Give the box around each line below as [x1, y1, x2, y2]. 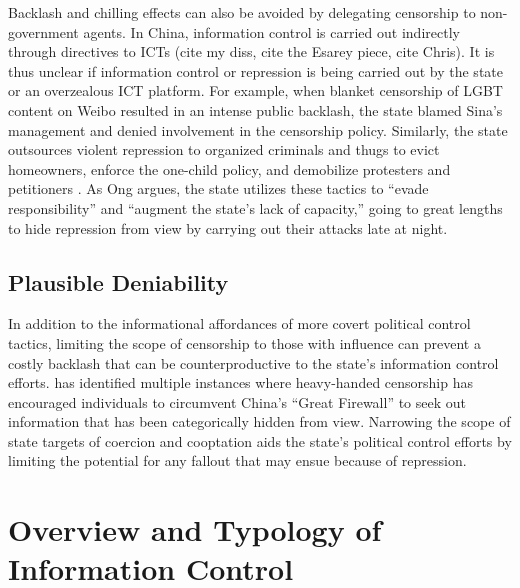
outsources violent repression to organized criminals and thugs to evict [8, 139, 440, 160]
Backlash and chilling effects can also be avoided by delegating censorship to [8, 2, 476, 22]
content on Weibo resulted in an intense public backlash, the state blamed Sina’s [8, 99, 503, 120]
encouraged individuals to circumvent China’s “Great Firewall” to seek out [8, 391, 467, 412]
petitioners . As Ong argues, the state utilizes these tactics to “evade [8, 178, 429, 199]
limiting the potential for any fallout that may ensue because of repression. [8, 450, 467, 471]
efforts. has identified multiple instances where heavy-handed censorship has [8, 372, 473, 393]
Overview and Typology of [8, 509, 382, 550]
